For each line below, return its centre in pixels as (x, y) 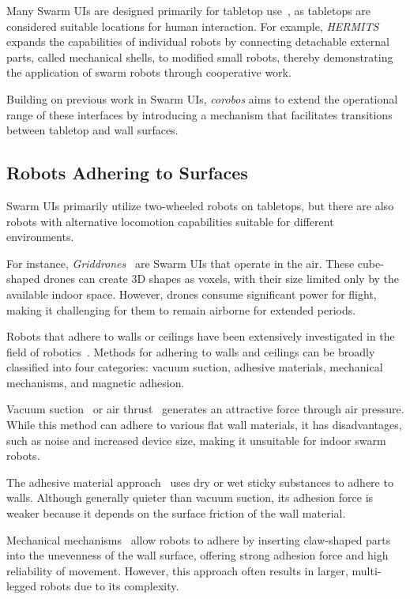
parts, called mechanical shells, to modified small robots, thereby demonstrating (200, 57)
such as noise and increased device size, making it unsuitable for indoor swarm (196, 440)
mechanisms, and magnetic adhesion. (96, 382)
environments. (40, 237)
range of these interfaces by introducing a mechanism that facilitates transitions (199, 114)
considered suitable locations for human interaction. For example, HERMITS (193, 26)
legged (22, 586)
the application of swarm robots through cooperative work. (149, 72)
